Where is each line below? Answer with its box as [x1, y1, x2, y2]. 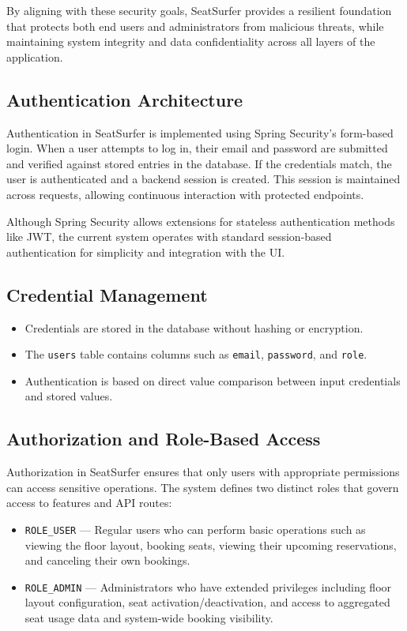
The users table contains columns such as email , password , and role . [24, 346, 367, 362]
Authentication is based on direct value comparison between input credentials [24, 372, 401, 389]
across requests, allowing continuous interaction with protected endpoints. [6, 186, 364, 202]
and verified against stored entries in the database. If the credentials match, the [6, 155, 392, 171]
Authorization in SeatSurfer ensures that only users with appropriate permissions [6, 464, 400, 480]
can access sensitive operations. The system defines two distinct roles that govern [6, 479, 399, 495]
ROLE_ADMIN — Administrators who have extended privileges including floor [24, 578, 392, 595]
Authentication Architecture [6, 87, 243, 111]
